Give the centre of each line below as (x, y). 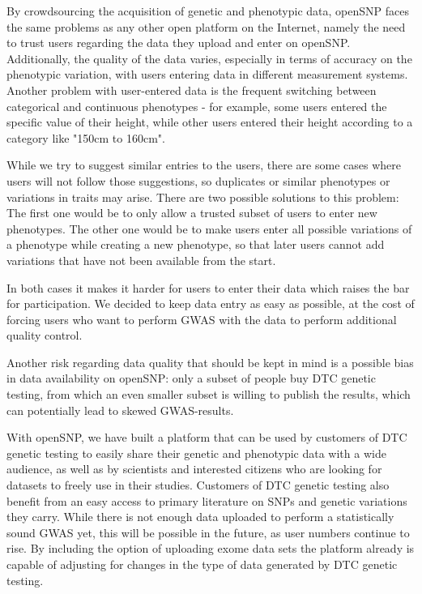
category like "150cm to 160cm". (86, 137)
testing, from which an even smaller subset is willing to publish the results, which (209, 394)
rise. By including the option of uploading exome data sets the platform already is (211, 548)
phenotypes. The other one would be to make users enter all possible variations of (209, 228)
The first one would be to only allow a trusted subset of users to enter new (192, 213)
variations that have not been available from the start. (141, 260)
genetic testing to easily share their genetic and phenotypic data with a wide (196, 453)
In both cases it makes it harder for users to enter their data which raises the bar (208, 287)
